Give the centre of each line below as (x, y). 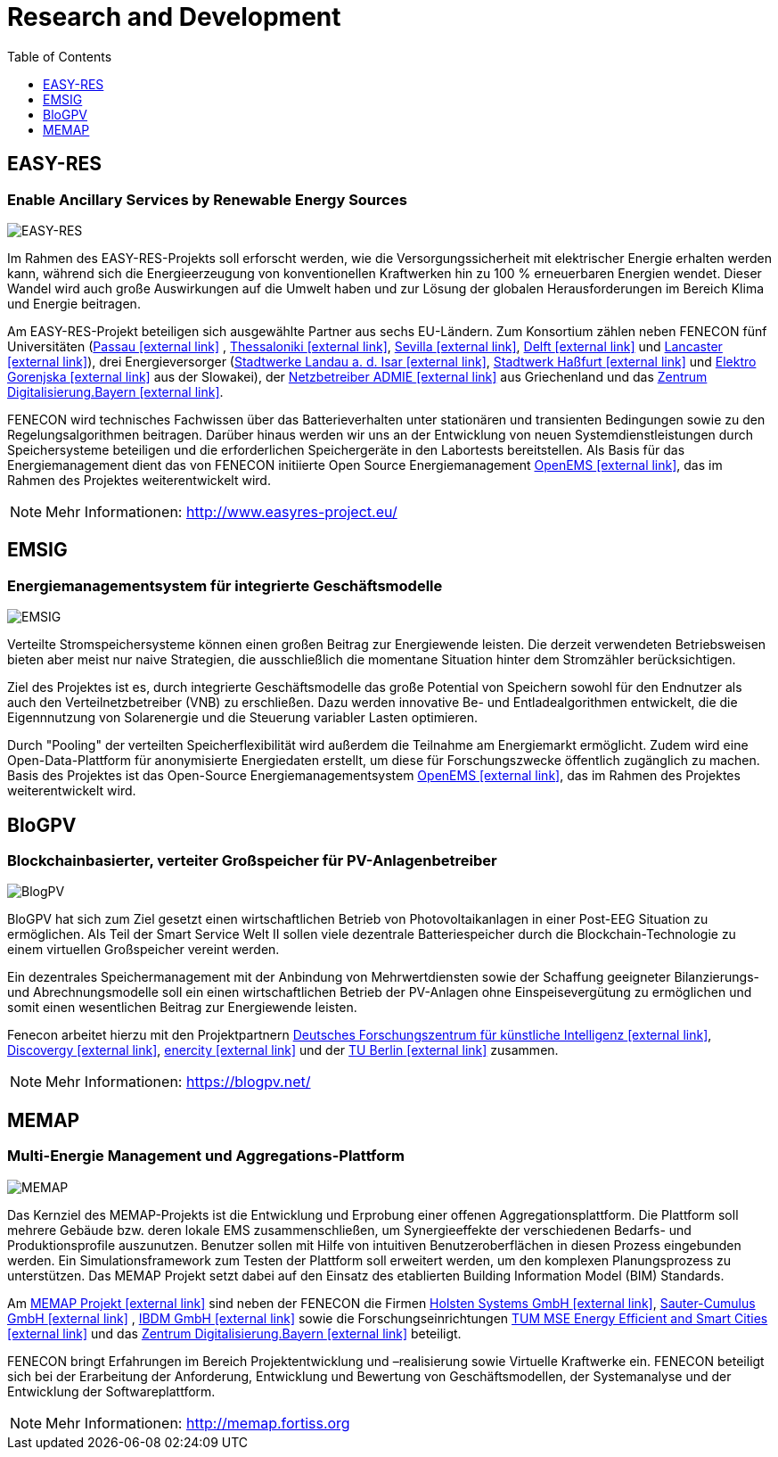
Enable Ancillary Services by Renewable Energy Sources (207, 199)
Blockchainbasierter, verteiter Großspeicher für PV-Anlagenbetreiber (252, 861)
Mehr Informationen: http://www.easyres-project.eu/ (221, 511)
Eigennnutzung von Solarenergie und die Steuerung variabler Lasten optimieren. (242, 718)
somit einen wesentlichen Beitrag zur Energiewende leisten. (182, 1008)
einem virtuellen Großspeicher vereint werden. (143, 950)
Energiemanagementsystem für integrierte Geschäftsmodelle (225, 585)
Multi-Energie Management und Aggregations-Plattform (206, 1156)
